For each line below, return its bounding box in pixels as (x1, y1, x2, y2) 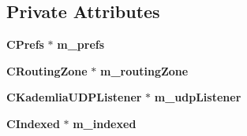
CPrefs (6, 36, 44, 53)
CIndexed (6, 115, 60, 131)
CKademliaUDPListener (6, 89, 142, 105)
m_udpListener (154, 89, 241, 105)
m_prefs (57, 36, 105, 53)
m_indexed (73, 115, 137, 131)
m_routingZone (100, 62, 189, 79)
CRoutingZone (6, 62, 88, 79)
